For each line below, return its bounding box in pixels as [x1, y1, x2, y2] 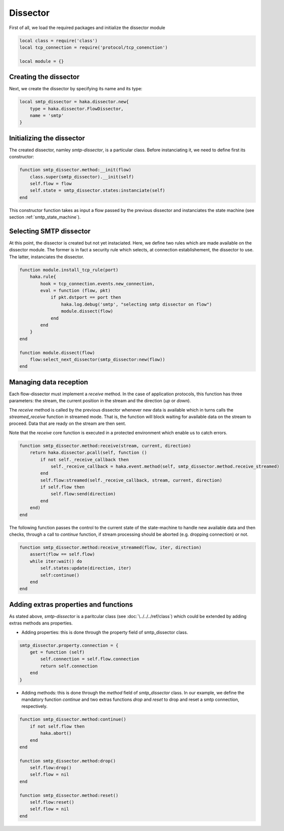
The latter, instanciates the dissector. [9, 254, 84, 260]
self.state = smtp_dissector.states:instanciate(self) [30, 188, 165, 193]
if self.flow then [40, 485, 85, 490]
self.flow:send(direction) [50, 491, 116, 497]
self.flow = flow [30, 181, 72, 187]
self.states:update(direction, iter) [40, 565, 132, 571]
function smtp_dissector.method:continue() [19, 717, 127, 722]
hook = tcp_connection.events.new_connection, [40, 281, 155, 286]
